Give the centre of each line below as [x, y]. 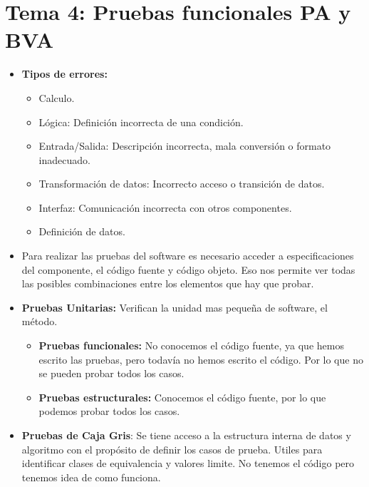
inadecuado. [64, 159]
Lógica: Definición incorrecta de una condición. [141, 122]
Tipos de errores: [64, 74]
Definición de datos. [82, 231]
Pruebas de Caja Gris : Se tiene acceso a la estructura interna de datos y [186, 435]
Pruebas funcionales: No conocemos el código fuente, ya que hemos [191, 345]
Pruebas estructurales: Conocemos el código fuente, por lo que [182, 397]
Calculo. [57, 97]
